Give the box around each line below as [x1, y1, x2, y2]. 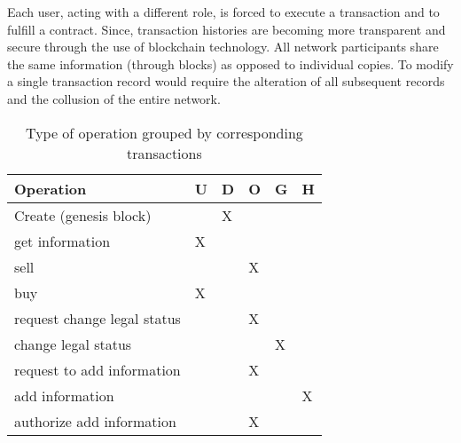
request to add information [14, 359, 181, 380]
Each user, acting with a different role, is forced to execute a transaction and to [7, 3, 440, 20]
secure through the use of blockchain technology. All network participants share [7, 37, 439, 56]
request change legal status [14, 307, 181, 328]
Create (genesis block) [14, 204, 152, 225]
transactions [127, 142, 202, 163]
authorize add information [14, 410, 176, 431]
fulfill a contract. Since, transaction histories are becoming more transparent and [7, 20, 446, 38]
